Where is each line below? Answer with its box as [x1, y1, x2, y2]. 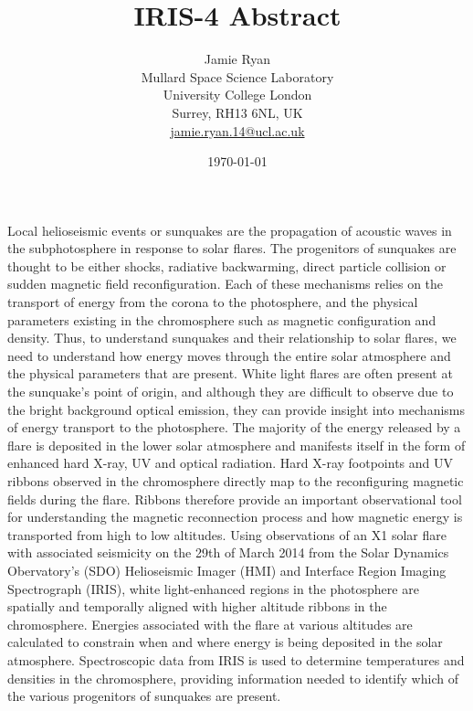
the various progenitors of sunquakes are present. [7, 686, 281, 706]
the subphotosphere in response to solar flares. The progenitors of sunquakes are [7, 239, 457, 258]
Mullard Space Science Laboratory [141, 67, 334, 86]
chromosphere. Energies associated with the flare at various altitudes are [7, 614, 413, 633]
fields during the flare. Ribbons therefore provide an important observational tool [7, 489, 462, 508]
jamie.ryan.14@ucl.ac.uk [170, 121, 305, 140]
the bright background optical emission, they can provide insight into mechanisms [7, 399, 466, 419]
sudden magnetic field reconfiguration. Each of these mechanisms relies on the [7, 274, 444, 293]
